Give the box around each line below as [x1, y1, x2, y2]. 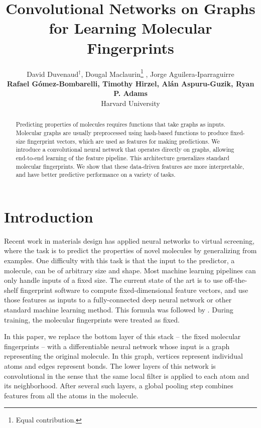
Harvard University [101, 97, 160, 108]
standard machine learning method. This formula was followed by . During [4, 304, 233, 315]
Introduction [4, 206, 93, 227]
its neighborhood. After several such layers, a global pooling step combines [4, 380, 233, 391]
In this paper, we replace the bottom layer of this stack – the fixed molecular [4, 331, 241, 342]
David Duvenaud [27, 68, 79, 79]
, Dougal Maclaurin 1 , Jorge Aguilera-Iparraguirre [81, 67, 234, 79]
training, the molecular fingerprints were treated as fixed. [4, 314, 180, 325]
